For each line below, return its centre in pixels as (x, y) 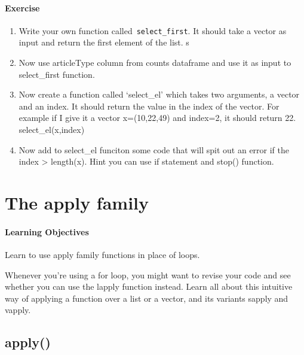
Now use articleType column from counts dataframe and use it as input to (155, 63)
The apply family (77, 202)
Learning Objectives (47, 231)
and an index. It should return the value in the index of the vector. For (149, 106)
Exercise (22, 7)
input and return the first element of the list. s (104, 42)
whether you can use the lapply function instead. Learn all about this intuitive (149, 286)
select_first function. (57, 74)
